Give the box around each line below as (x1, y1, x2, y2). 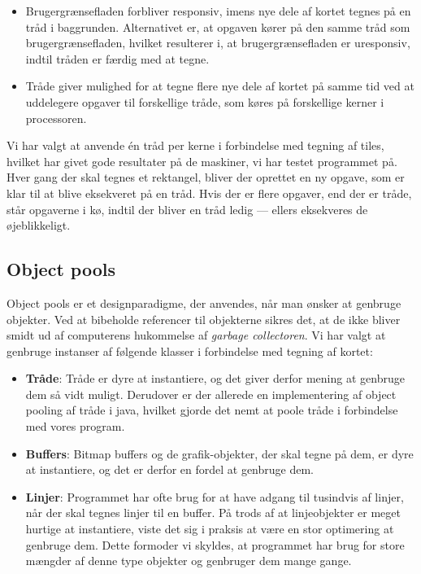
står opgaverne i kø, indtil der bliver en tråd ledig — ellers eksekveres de (7, 200, 368, 217)
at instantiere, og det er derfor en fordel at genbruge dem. (25, 461, 314, 478)
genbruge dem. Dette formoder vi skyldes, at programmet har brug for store (25, 536, 405, 553)
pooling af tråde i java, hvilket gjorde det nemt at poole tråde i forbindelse (25, 401, 398, 418)
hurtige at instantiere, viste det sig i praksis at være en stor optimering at (25, 520, 394, 537)
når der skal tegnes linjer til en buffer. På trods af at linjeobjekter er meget (25, 504, 401, 521)
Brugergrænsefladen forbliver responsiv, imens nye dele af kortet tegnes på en (25, 2, 411, 19)
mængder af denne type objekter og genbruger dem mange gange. (25, 552, 352, 569)
